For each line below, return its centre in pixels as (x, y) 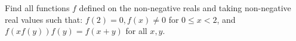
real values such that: (44, 19)
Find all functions (37, 8)
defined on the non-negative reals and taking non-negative (185, 8)
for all (136, 31)
